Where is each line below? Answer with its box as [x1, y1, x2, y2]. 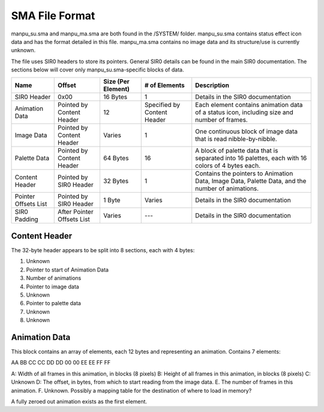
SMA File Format [11, 9, 95, 22]
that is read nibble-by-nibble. [195, 135, 277, 143]
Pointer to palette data [26, 300, 81, 307]
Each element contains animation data [195, 100, 303, 109]
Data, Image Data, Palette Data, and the [195, 177, 307, 185]
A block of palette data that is [195, 146, 278, 154]
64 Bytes [103, 154, 129, 162]
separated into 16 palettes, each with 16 [195, 154, 307, 162]
